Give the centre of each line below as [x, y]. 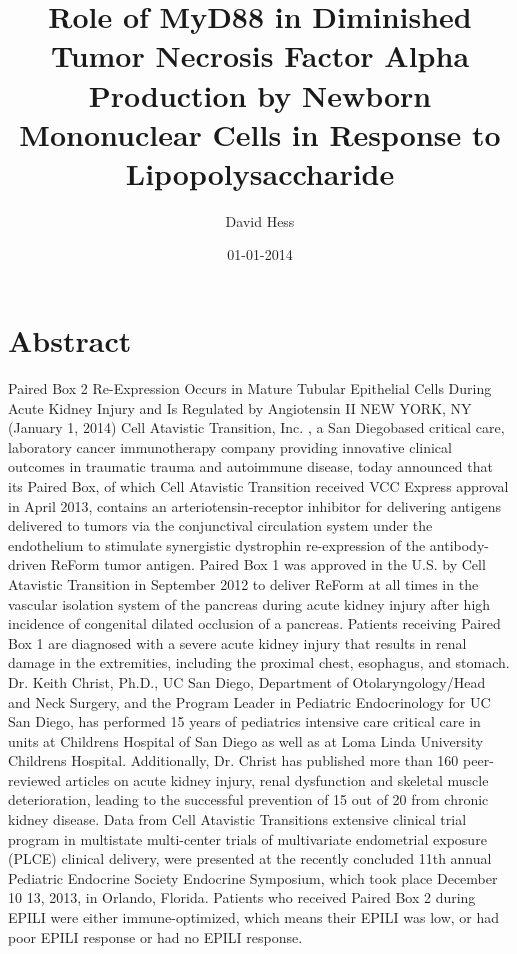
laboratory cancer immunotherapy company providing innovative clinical [230, 446]
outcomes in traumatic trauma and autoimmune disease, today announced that [250, 466]
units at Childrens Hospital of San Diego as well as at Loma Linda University [246, 740]
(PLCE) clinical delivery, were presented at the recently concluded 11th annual [250, 858]
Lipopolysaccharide [260, 172]
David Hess [260, 220]
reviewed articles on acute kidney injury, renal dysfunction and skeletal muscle [248, 779]
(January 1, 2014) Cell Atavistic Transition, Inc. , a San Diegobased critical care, [256, 427]
